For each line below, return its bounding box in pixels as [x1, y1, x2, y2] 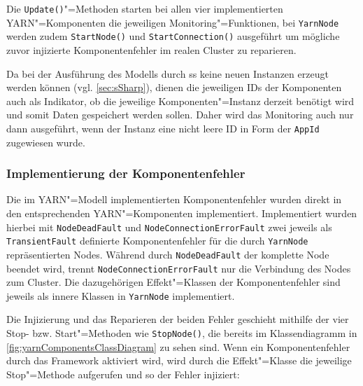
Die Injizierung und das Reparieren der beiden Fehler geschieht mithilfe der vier [6, 312, 349, 326]
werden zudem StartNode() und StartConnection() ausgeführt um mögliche [6, 29, 340, 43]
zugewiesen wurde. [6, 135, 85, 149]
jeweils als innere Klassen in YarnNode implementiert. [6, 288, 235, 303]
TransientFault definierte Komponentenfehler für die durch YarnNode [6, 233, 308, 248]
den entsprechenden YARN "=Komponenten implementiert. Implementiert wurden [6, 206, 357, 220]
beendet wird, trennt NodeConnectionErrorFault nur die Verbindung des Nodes [6, 261, 351, 275]
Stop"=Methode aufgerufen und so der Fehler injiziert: [6, 366, 240, 381]
